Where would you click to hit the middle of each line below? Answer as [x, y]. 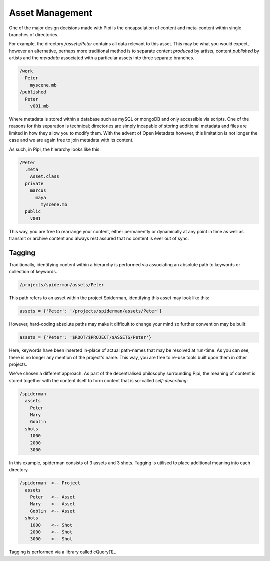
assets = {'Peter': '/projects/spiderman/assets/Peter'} [91, 311]
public [33, 212]
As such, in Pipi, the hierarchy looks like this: [55, 149]
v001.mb [40, 106]
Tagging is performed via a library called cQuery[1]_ [62, 552]
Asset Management [51, 13]
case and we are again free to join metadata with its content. [71, 140]
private [34, 183]
